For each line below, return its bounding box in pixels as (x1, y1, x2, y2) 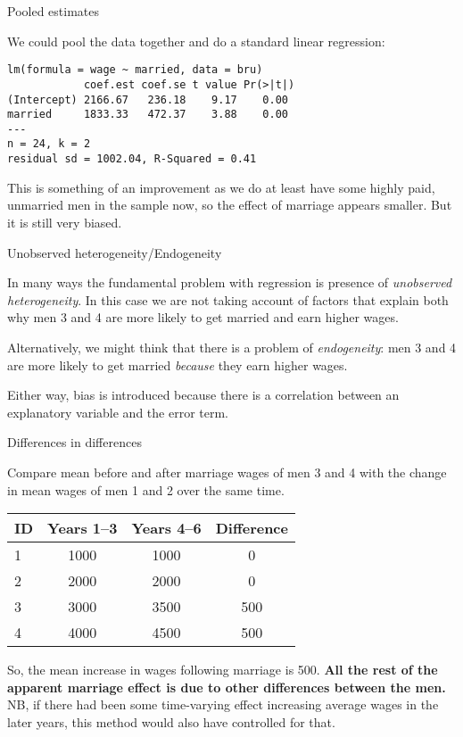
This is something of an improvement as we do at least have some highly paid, (7, 178, 435, 196)
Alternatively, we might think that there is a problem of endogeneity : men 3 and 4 (7, 337, 457, 356)
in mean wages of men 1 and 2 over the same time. (7, 480, 285, 499)
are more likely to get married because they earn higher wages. (7, 355, 348, 374)
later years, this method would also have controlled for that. (7, 712, 335, 731)
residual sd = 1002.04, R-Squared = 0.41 (7, 153, 257, 166)
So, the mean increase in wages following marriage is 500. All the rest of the (7, 660, 438, 679)
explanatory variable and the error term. (7, 402, 228, 421)
